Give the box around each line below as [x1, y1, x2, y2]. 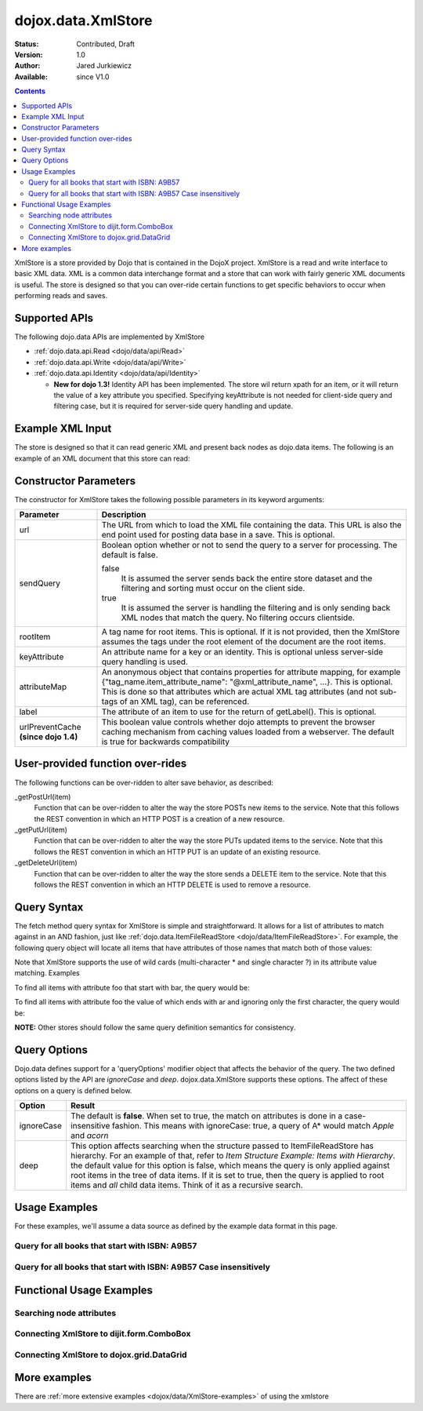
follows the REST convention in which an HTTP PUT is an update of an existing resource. [34, 847, 321, 856]
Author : [14, 61, 41, 71]
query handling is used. [101, 656, 188, 667]
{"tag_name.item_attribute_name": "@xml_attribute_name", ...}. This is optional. [101, 676, 393, 687]
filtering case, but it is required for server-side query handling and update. [53, 401, 294, 411]
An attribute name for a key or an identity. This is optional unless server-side [101, 646, 384, 657]
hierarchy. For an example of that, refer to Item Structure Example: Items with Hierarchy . [70, 1150, 396, 1161]
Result [70, 1100, 96, 1111]
